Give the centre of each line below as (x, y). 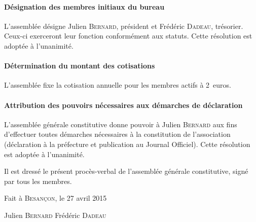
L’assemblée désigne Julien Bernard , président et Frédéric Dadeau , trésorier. (124, 26)
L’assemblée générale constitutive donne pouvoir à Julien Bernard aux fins (121, 124)
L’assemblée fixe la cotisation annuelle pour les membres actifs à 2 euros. (118, 85)
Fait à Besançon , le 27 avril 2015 (56, 198)
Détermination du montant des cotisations (80, 66)
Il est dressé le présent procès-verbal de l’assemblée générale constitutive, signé (126, 171)
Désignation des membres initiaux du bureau (84, 6)
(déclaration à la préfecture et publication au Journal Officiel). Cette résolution (127, 144)
